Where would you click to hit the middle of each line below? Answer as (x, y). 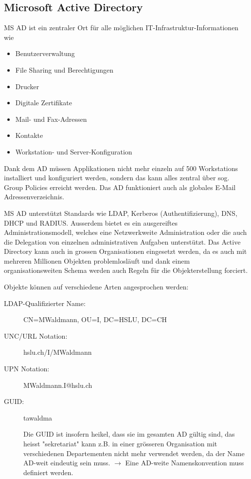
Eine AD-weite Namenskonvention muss (185, 463)
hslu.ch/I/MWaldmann (58, 352)
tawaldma (38, 417)
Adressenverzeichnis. (34, 197)
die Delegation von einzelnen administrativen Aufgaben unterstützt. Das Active (122, 241)
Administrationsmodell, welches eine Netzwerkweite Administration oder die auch (125, 232)
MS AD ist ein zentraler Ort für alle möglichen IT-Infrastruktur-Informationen (121, 28)
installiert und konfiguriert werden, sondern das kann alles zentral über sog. (117, 178)
